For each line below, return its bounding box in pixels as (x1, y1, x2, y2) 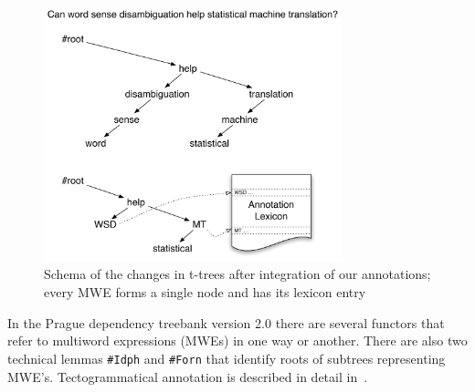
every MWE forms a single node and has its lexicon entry (44, 283, 366, 302)
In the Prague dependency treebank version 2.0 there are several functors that (7, 313, 445, 332)
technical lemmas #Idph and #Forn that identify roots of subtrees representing (7, 348, 446, 367)
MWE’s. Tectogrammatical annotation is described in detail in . (7, 366, 368, 386)
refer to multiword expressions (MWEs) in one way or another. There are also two (7, 331, 468, 350)
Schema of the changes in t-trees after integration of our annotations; (44, 264, 431, 284)
